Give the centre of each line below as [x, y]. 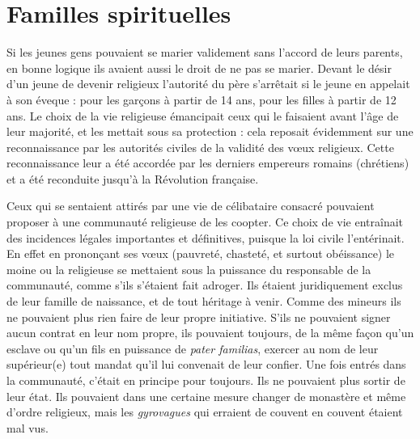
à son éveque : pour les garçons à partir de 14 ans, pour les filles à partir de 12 [202, 99]
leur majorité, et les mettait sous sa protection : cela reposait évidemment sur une [210, 131]
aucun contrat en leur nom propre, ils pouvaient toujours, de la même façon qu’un [210, 333]
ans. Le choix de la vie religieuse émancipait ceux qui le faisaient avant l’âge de [203, 115]
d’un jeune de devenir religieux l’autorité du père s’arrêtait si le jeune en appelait [208, 84]
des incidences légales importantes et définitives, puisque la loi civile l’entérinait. [206, 237]
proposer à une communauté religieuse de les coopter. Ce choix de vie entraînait [205, 222]
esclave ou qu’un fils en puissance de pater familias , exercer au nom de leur [193, 348]
